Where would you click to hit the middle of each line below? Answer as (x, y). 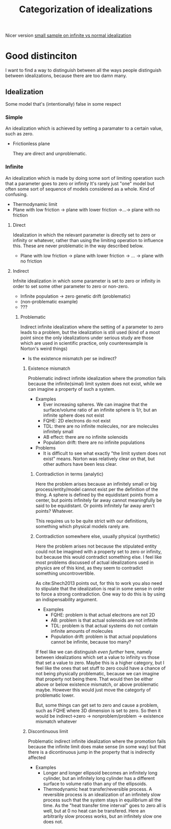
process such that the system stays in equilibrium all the (102, 800)
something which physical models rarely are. (83, 526)
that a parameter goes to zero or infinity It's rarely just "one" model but (80, 183)
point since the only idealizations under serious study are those (87, 338)
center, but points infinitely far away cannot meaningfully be (99, 500)
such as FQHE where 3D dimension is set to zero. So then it (98, 710)
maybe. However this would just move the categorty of (93, 690)
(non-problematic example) (49, 301)
